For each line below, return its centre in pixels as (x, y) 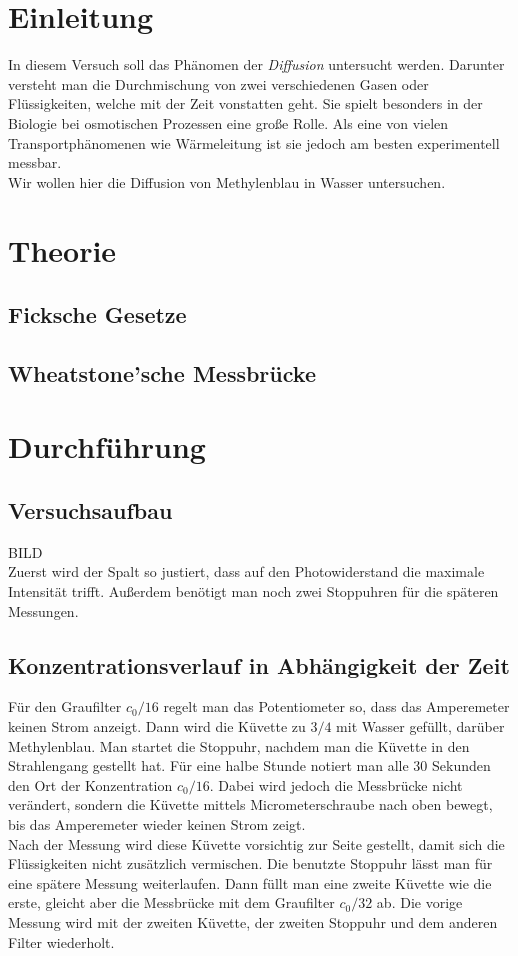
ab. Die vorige (419, 902)
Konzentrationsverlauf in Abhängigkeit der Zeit (259, 664)
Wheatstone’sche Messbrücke (162, 372)
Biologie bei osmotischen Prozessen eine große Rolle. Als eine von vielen (228, 122)
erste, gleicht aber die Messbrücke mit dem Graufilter (171, 902)
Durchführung (107, 446)
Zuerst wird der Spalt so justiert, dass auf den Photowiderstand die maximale (246, 571)
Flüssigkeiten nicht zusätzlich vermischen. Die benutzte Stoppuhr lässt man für (250, 863)
